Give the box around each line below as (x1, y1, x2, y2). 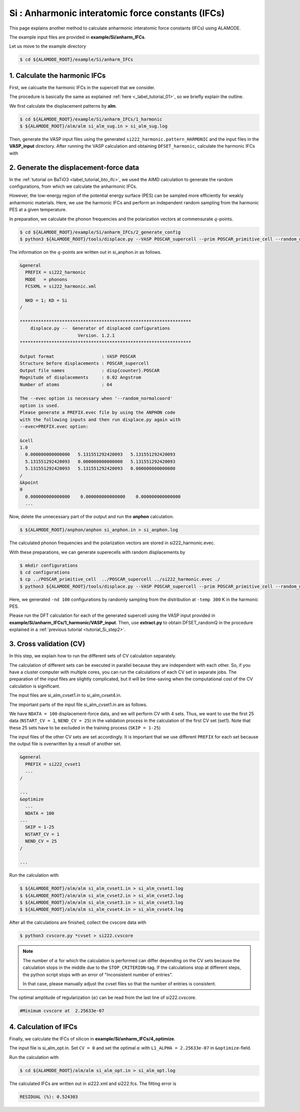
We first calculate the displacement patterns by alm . (9, 103, 117, 109)
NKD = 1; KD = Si (25, 297, 67, 303)
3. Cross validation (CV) (9, 640, 85, 648)
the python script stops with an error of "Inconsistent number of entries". (22, 971, 173, 977)
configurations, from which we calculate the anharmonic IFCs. (9, 183, 137, 190)
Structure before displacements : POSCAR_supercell (19, 360, 149, 366)
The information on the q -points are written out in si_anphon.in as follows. (9, 249, 162, 255)
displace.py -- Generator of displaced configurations (30, 325, 170, 331)
